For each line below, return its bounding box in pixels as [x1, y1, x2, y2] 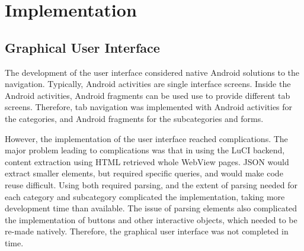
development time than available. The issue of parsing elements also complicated [5, 202, 297, 214]
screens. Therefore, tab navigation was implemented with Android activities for [5, 101, 293, 113]
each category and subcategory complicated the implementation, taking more [5, 190, 285, 202]
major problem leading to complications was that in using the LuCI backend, [5, 144, 285, 156]
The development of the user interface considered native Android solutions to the [5, 66, 300, 78]
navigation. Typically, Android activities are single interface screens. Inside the [5, 78, 291, 90]
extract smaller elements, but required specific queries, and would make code [5, 167, 283, 179]
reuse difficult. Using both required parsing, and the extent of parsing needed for [5, 178, 298, 191]
